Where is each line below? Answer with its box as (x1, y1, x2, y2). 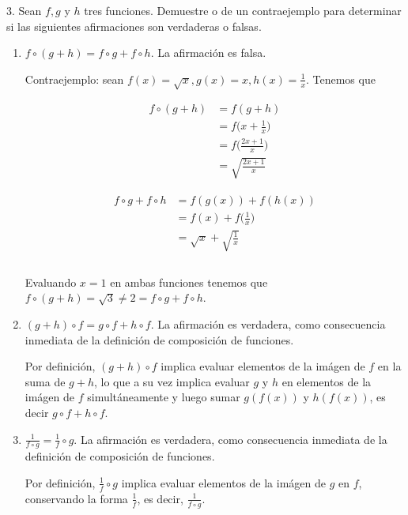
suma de (25, 373, 66, 389)
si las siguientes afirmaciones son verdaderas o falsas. (6, 17, 262, 34)
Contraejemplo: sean (25, 70, 124, 87)
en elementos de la (281, 373, 372, 389)
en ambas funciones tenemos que (110, 273, 268, 290)
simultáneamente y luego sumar (87, 389, 240, 405)
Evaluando (25, 273, 77, 290)
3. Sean (6, 2, 42, 18)
